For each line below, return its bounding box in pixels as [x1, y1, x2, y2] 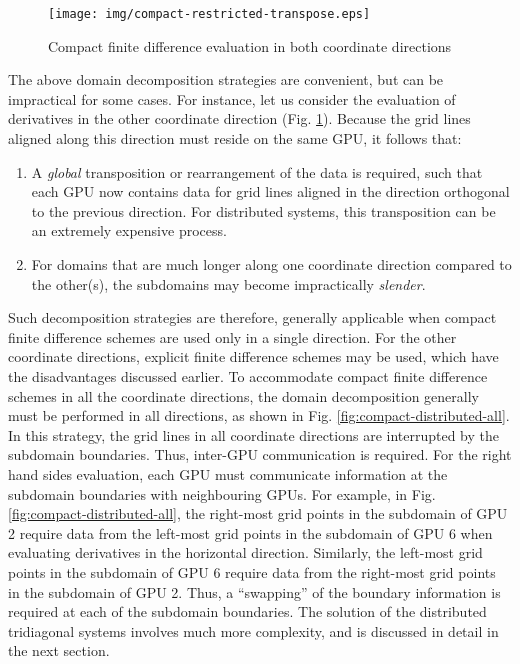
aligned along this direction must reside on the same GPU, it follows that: [8, 128, 462, 149]
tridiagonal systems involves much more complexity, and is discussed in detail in [8, 620, 499, 641]
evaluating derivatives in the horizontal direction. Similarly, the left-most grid [8, 542, 483, 563]
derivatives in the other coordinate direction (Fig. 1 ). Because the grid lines [8, 108, 471, 129]
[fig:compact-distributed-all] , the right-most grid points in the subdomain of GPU [8, 503, 508, 524]
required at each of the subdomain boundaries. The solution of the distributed [8, 601, 487, 622]
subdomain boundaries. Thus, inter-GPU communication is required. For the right [8, 444, 512, 465]
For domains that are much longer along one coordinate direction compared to [31, 254, 512, 274]
